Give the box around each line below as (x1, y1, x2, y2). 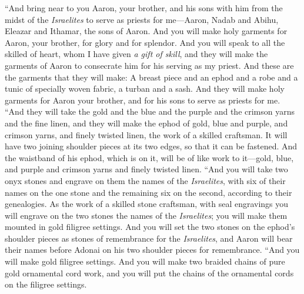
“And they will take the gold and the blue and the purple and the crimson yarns (5, 105, 295, 118)
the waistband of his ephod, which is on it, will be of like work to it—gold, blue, (5, 151, 294, 163)
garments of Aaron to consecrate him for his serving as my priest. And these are (5, 59, 294, 71)
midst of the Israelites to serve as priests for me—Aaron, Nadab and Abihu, (5, 13, 279, 25)
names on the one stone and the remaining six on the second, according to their (5, 186, 292, 198)
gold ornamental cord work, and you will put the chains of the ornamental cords (5, 266, 294, 279)
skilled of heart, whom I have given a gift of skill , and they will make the (5, 48, 268, 60)
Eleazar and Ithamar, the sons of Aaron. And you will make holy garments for (5, 25, 288, 37)
